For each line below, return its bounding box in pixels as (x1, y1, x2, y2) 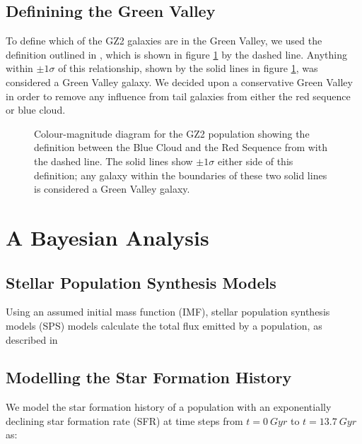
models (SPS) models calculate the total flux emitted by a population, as (6, 318, 322, 332)
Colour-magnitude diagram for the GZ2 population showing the (34, 126, 310, 140)
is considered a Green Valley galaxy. (34, 181, 190, 196)
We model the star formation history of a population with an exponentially (6, 400, 332, 414)
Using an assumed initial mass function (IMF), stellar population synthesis (6, 304, 330, 319)
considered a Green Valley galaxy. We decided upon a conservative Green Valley (6, 74, 353, 89)
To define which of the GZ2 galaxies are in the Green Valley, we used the (6, 33, 322, 48)
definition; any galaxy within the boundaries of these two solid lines (34, 167, 327, 182)
